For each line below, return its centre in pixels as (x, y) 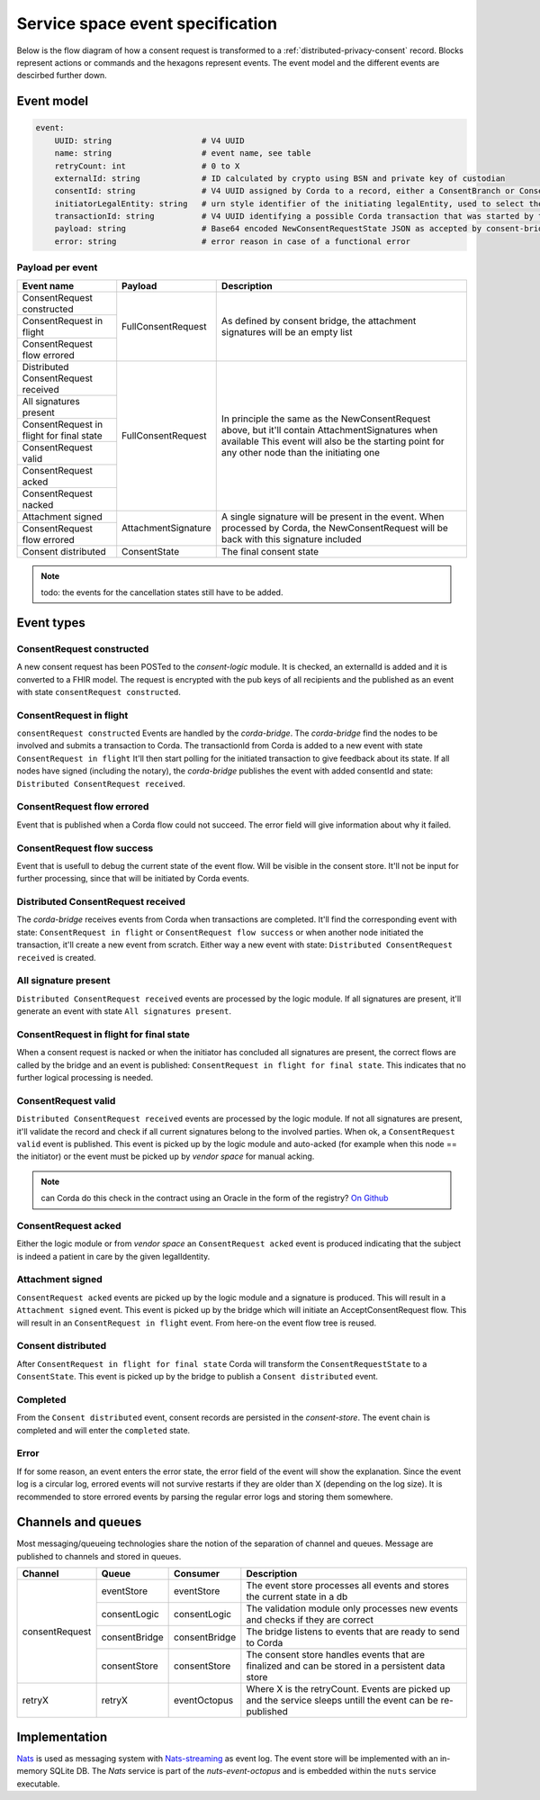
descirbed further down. (62, 76)
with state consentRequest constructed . (99, 692)
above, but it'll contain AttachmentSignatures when (329, 430)
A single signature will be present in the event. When (333, 517)
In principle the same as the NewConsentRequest (326, 419)
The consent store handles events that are (335, 1655)
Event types (51, 623)
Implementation (62, 1737)
